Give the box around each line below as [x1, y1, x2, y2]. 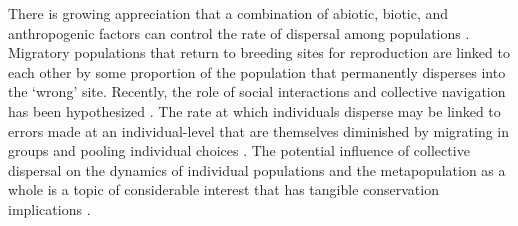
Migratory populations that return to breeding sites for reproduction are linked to [8, 42, 510, 63]
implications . [8, 198, 91, 219]
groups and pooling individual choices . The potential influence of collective [8, 140, 470, 161]
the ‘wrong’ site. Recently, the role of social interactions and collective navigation [8, 81, 506, 102]
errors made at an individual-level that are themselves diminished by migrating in [8, 120, 510, 141]
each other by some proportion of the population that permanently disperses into [8, 61, 506, 82]
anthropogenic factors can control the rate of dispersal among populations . [8, 22, 470, 43]
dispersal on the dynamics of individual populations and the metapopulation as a [8, 159, 506, 180]
